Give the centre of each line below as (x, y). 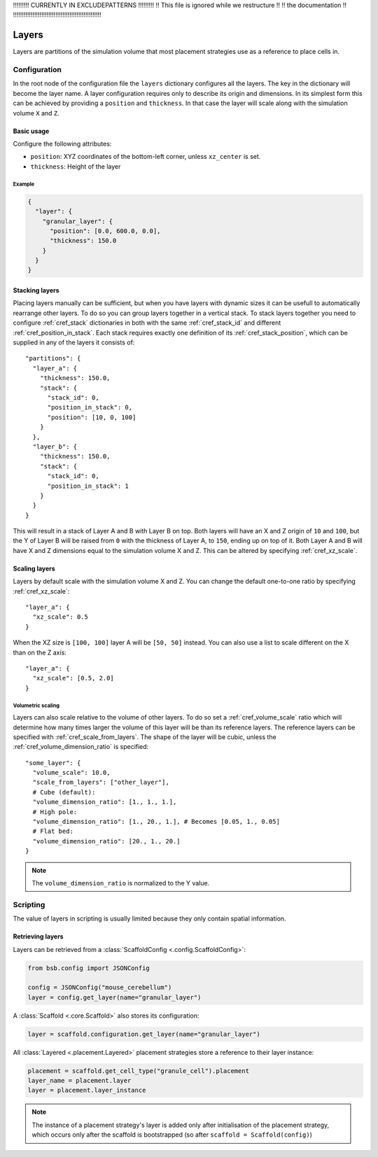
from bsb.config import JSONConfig (89, 968)
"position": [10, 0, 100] (92, 417)
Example (24, 184)
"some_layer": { (53, 763)
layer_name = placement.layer (79, 1080)
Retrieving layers (38, 937)
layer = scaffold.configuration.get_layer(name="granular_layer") (144, 1034)
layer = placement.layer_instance (87, 1091)
